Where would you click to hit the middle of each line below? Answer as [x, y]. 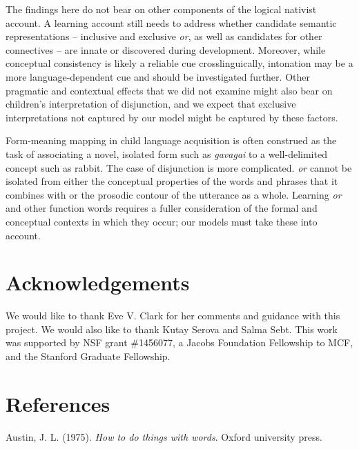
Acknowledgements [98, 282]
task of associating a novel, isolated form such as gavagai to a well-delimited [166, 153]
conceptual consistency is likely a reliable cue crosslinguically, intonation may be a [179, 63]
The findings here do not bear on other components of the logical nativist [161, 9]
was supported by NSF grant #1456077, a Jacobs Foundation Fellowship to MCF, [179, 342]
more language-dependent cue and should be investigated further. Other [158, 76]
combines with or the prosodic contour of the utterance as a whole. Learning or [174, 194]
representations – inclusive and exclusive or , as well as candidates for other [164, 36]
